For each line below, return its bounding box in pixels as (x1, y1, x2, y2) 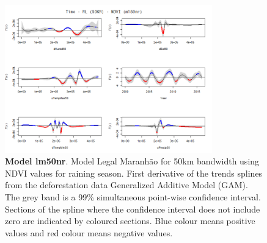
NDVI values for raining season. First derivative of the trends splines (5, 166, 263, 179)
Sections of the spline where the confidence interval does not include (5, 202, 260, 215)
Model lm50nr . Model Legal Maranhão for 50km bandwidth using (5, 155, 260, 167)
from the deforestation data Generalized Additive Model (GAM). (5, 178, 248, 191)
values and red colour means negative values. (5, 226, 173, 239)
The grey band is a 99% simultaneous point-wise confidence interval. (5, 191, 261, 203)
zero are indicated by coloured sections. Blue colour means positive (5, 214, 255, 227)
